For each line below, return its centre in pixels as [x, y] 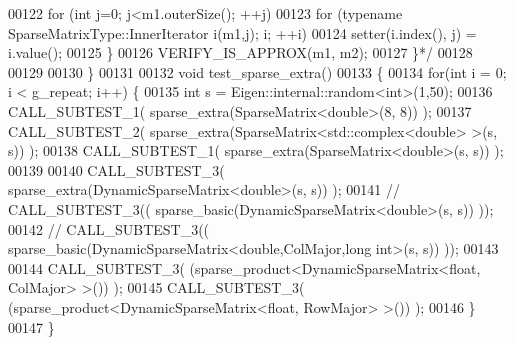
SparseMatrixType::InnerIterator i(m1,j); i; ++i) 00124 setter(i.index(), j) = [242, 32]
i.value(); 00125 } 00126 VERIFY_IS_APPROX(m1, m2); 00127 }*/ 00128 [240, 52]
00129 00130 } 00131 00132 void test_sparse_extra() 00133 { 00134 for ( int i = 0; [257, 71]
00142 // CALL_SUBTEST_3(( [109, 228]
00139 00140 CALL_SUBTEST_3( [116, 169]
